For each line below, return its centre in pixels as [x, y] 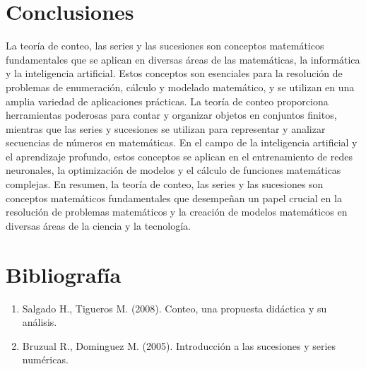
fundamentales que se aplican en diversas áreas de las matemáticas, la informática [183, 59]
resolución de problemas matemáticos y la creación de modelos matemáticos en [177, 212]
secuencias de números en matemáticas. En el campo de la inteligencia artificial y [182, 142]
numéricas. [45, 359]
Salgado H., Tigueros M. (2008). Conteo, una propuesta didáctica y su [175, 308]
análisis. [40, 322]
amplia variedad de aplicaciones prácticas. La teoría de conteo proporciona [167, 101]
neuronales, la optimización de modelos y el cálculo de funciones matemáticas [173, 170]
